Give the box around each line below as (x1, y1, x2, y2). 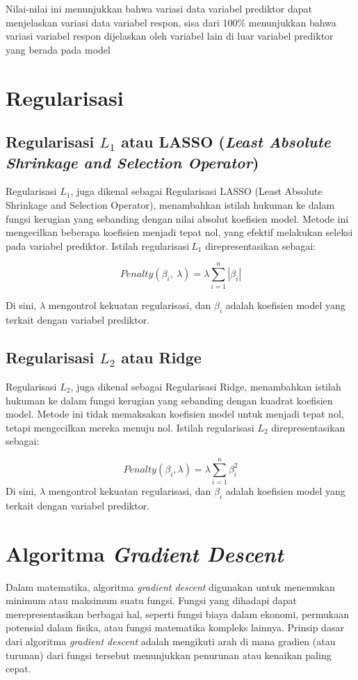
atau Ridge (121, 347, 202, 368)
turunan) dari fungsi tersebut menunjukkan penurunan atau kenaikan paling (6, 647, 332, 662)
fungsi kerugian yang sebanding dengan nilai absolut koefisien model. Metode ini (6, 211, 349, 226)
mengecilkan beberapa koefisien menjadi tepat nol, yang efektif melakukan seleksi (6, 225, 353, 239)
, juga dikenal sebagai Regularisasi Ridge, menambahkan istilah (70, 379, 341, 394)
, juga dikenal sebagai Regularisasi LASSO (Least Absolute (70, 184, 323, 198)
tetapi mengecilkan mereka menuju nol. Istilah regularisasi (6, 420, 254, 434)
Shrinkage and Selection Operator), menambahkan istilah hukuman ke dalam (6, 197, 335, 212)
